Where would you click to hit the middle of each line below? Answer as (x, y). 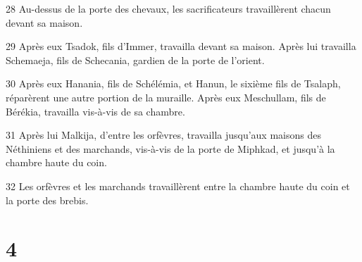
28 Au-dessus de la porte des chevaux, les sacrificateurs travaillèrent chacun (168, 8)
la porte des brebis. (47, 200)
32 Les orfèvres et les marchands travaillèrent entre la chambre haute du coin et (178, 186)
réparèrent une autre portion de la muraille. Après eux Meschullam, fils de (166, 97)
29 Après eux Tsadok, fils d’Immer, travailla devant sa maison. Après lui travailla (181, 46)
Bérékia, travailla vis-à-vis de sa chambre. (95, 111)
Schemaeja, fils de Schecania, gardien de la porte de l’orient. (135, 60)
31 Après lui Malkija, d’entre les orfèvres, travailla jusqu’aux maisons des (163, 135)
